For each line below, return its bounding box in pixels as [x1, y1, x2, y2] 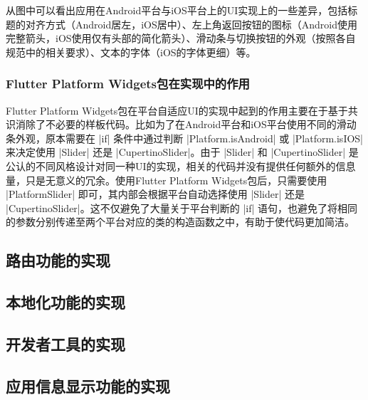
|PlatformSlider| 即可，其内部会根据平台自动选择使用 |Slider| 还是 [6, 186, 305, 201]
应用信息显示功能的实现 [6, 374, 170, 396]
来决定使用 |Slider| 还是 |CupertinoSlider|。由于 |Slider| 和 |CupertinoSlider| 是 [6, 144, 359, 159]
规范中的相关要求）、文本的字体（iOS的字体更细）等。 [6, 44, 256, 59]
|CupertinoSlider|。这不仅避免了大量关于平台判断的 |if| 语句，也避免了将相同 [6, 200, 358, 215]
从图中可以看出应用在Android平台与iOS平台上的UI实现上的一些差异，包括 [6, 3, 348, 17]
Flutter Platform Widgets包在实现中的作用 [6, 75, 250, 93]
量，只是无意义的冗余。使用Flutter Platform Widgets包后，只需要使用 [6, 172, 327, 187]
